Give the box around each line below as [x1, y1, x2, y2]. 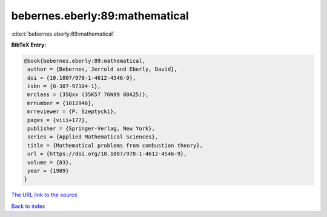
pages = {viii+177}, [27, 117, 88, 123]
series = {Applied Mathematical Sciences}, [27, 134, 159, 140]
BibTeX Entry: [11, 41, 47, 48]
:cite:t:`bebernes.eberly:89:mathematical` [11, 30, 115, 37]
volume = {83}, [27, 159, 73, 166]
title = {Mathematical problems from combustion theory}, [27, 142, 203, 149]
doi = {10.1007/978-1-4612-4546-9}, [27, 74, 136, 81]
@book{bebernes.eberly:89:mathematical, [24, 57, 145, 64]
